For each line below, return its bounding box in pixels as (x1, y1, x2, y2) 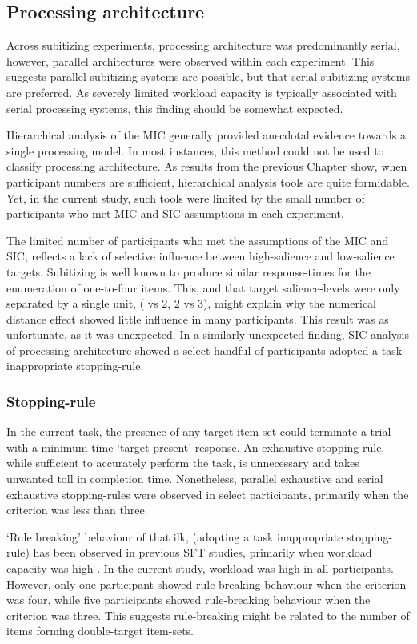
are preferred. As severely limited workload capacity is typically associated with (6, 83, 397, 100)
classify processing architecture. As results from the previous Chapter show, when (6, 158, 407, 175)
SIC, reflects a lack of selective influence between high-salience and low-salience (6, 248, 395, 264)
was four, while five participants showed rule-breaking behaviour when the (6, 591, 371, 608)
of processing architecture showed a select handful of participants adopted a (6, 341, 379, 358)
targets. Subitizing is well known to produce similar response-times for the (6, 263, 371, 280)
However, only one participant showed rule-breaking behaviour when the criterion (6, 575, 407, 592)
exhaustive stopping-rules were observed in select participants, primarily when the (6, 485, 409, 502)
